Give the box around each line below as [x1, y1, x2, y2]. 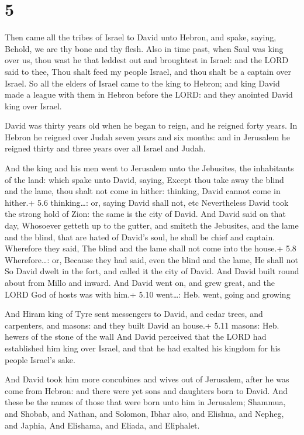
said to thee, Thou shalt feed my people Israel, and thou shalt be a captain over [5, 65, 291, 77]
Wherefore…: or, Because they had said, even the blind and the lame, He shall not [5, 253, 298, 265]
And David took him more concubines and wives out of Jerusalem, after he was [5, 373, 289, 385]
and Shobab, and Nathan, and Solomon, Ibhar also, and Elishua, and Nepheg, [5, 407, 284, 419]
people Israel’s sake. [5, 353, 75, 365]
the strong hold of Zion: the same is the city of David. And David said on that [5, 208, 286, 220]
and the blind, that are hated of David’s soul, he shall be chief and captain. [5, 230, 275, 243]
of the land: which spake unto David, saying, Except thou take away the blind [5, 173, 284, 185]
